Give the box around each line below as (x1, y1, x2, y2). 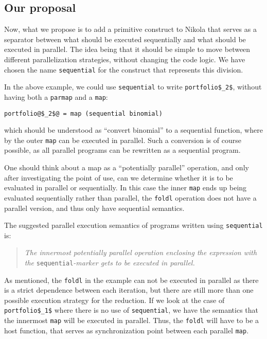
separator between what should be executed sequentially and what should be (4, 33, 246, 44)
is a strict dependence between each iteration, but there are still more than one (4, 284, 254, 295)
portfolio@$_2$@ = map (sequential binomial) (4, 110, 163, 117)
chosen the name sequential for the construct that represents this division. (4, 64, 243, 75)
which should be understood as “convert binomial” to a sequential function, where (4, 124, 263, 135)
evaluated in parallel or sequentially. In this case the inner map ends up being (4, 182, 247, 193)
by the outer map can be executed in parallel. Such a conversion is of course (4, 134, 241, 145)
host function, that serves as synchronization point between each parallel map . (4, 325, 249, 335)
